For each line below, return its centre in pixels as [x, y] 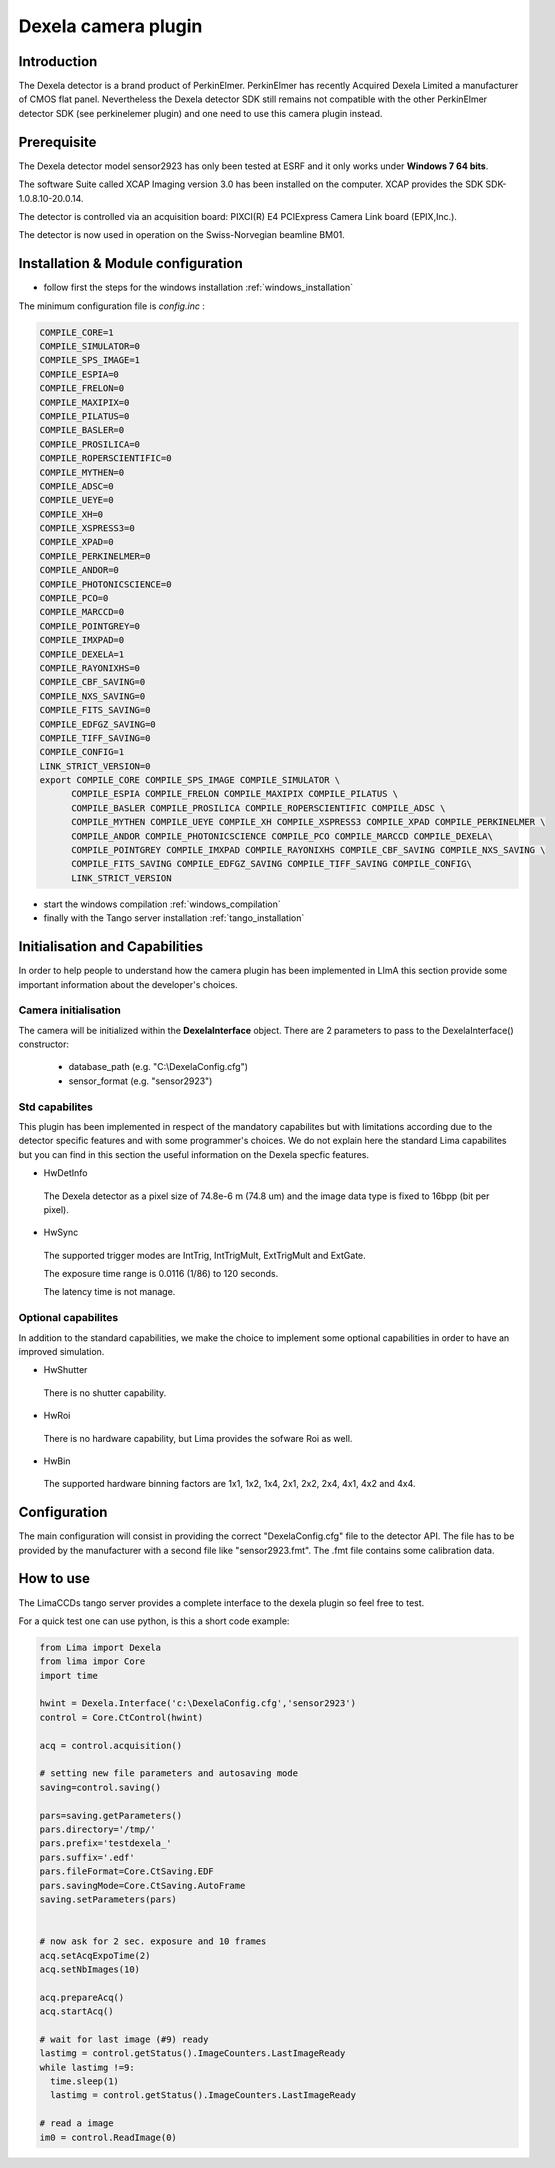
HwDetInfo [65, 1173]
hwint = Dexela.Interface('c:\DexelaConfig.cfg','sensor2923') [198, 1703]
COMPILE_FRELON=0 [82, 388]
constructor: [44, 1044]
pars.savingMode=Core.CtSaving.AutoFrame [142, 1885]
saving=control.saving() [100, 1787]
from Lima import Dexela [100, 1647]
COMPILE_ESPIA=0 [79, 374]
